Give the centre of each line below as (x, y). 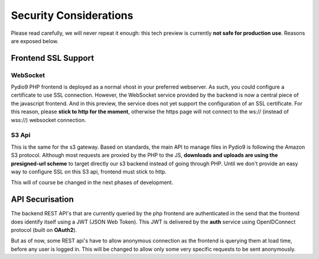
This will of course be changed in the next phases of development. (92, 182)
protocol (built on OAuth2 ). (44, 230)
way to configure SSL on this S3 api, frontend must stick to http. (89, 172)
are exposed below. (35, 41)
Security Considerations (72, 15)
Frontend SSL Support (53, 58)
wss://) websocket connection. (48, 120)
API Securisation (42, 200)
